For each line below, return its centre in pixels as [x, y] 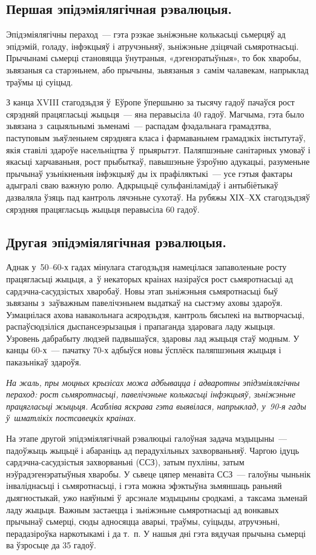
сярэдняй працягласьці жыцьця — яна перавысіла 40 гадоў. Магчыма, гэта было [155, 114]
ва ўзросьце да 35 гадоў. [51, 545]
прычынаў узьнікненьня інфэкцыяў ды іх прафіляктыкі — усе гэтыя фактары [150, 173]
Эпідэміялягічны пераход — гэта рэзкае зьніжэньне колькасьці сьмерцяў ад [146, 34]
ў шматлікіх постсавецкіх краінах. [71, 418]
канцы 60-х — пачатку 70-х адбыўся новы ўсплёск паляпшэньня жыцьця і [144, 350]
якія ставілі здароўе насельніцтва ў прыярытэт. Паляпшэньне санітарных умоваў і [158, 149]
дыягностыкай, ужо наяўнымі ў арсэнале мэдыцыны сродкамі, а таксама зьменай [157, 497]
